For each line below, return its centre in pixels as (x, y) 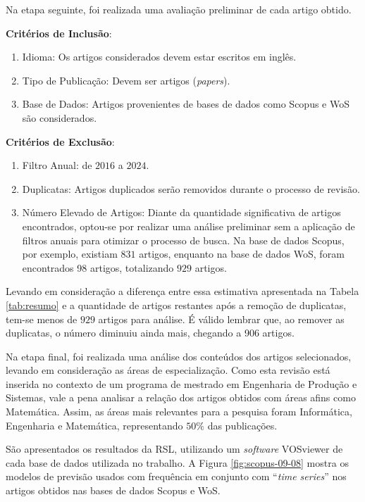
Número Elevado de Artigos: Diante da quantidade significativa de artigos (181, 212)
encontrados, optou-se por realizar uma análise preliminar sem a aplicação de (188, 226)
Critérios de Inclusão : (59, 33)
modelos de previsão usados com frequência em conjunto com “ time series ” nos (176, 476)
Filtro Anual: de (57, 165)
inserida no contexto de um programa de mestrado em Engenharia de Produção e (181, 383)
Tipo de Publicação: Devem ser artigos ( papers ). (126, 80)
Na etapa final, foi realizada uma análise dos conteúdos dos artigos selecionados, (179, 356)
